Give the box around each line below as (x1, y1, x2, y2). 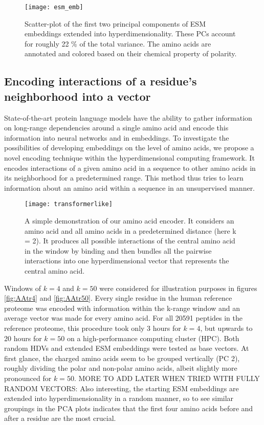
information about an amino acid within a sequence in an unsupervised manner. (4, 182, 255, 193)
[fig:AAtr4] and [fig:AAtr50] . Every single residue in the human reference (4, 293, 232, 303)
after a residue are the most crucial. (4, 413, 116, 423)
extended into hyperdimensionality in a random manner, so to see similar (4, 393, 234, 404)
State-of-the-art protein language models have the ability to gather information (4, 112, 252, 123)
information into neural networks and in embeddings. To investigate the (4, 132, 229, 143)
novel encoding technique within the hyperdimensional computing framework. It (4, 152, 255, 163)
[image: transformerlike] (25, 200, 113, 208)
